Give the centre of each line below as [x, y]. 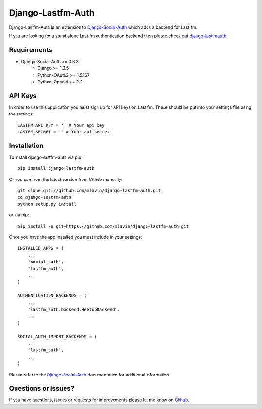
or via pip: [19, 215]
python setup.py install [47, 204]
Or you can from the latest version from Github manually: [66, 179]
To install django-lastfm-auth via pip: [46, 157]
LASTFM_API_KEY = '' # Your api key [61, 125]
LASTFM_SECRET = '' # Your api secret [64, 132]
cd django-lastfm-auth [45, 197]
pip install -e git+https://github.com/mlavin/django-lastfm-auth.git [103, 226]
